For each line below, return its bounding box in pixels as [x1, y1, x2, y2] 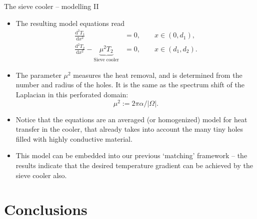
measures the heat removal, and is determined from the [73, 69, 242, 80]
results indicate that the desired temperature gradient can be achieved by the [15, 160, 253, 171]
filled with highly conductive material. [15, 133, 132, 144]
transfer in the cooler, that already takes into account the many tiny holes [15, 124, 243, 134]
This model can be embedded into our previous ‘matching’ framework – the [15, 150, 247, 161]
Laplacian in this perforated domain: [15, 89, 128, 100]
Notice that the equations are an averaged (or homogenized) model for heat [15, 114, 247, 124]
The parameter [15, 69, 61, 80]
